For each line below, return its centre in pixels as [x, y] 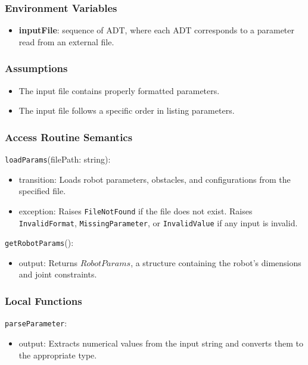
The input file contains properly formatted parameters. [119, 90]
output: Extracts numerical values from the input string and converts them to [161, 343]
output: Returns [48, 262]
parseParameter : [36, 323]
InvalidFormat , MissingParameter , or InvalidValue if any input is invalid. [158, 222]
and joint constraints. [58, 274]
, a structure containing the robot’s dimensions [216, 262]
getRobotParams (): [39, 243]
